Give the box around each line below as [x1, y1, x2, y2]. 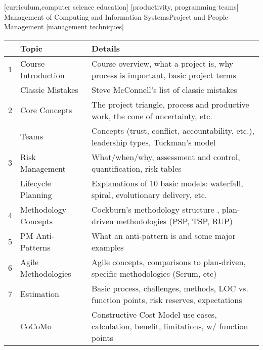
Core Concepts [20, 104, 72, 116]
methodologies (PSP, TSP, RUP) [116, 215, 233, 227]
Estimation [20, 288, 59, 300]
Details [92, 42, 120, 54]
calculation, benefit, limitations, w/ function [92, 320, 248, 332]
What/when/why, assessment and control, [92, 151, 240, 163]
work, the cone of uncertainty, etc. [92, 110, 212, 122]
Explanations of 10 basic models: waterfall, [92, 177, 243, 189]
